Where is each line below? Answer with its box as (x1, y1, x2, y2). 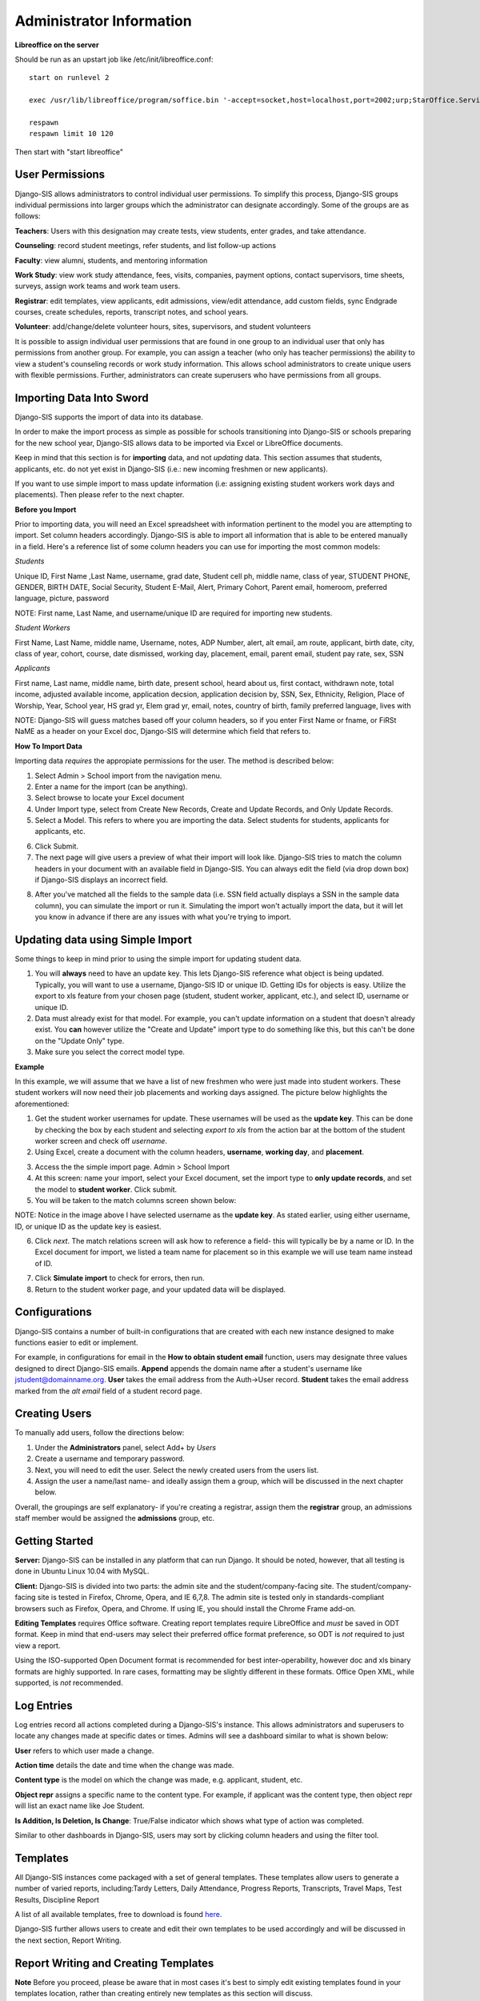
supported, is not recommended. (14, 1678, 123, 1687)
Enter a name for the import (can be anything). (34, 781, 188, 792)
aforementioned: (14, 1099, 70, 1109)
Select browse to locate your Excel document (34, 793, 185, 803)
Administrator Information (14, 12, 192, 30)
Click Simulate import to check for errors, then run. (34, 1273, 205, 1283)
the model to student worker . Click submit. (34, 1185, 178, 1194)
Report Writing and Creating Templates (14, 1956, 214, 1970)
